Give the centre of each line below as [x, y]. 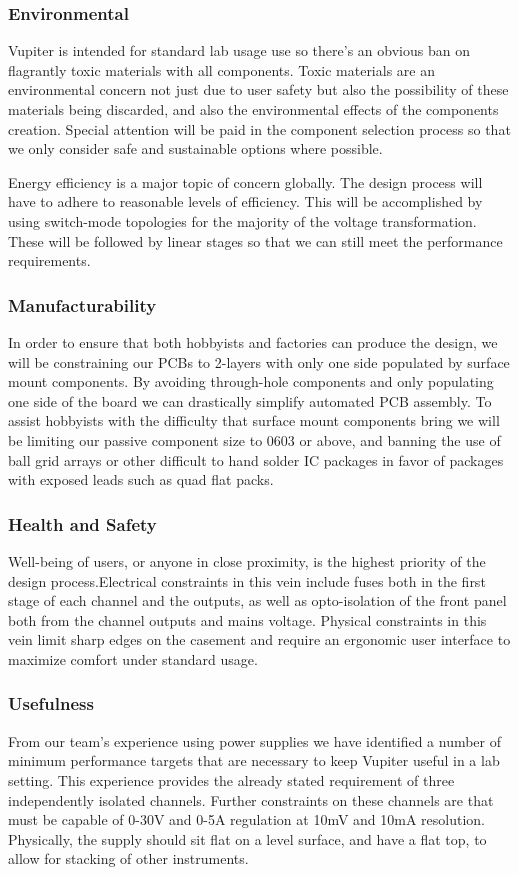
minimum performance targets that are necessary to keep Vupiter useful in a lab [254, 760]
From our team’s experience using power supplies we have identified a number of [255, 740]
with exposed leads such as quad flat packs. [141, 479]
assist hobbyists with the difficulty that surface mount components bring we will [254, 420]
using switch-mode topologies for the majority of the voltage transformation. [242, 220]
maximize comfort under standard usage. [133, 658]
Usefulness [51, 703]
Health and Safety [82, 523]
